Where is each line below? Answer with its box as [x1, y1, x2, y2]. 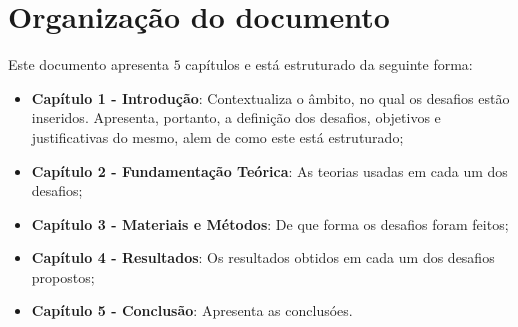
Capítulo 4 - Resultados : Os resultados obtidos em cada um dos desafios [31, 247, 495, 268]
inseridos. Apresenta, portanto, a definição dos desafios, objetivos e [31, 107, 441, 128]
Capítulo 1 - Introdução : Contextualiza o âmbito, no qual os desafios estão [31, 87, 510, 108]
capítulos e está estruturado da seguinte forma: [185, 54, 473, 75]
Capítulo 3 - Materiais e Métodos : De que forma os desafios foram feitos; [31, 213, 509, 234]
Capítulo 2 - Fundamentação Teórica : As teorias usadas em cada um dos [31, 160, 508, 181]
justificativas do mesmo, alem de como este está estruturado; [31, 126, 404, 147]
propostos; [31, 266, 95, 287]
